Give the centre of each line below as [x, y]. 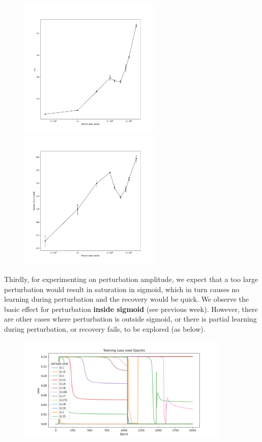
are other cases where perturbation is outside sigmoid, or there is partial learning [130, 319]
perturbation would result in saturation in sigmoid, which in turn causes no [122, 289]
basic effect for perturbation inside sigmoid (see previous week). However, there [131, 309]
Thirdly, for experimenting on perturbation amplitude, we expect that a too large [131, 279]
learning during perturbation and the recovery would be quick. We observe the [127, 299]
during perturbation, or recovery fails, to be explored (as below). [105, 328]
